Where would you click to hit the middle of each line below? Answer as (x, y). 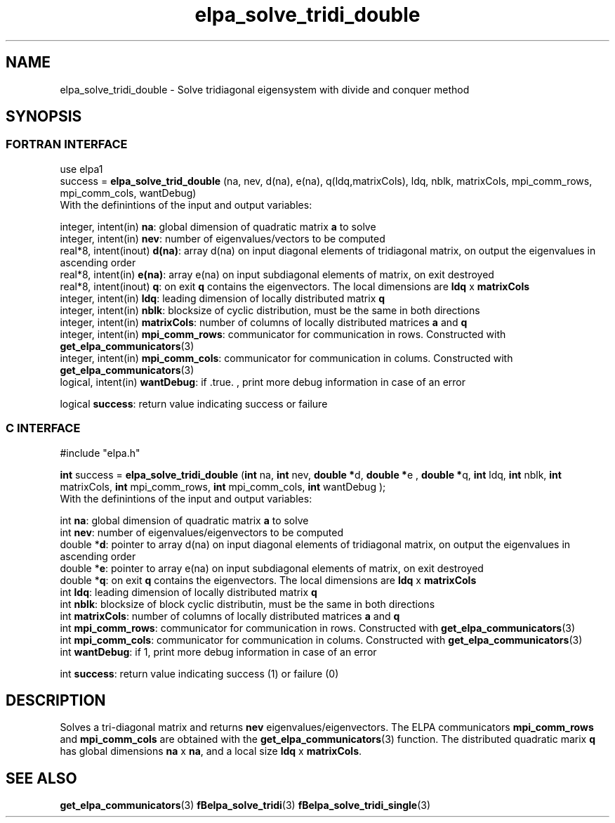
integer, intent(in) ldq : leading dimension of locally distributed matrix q (223, 298)
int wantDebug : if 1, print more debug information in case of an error (218, 652)
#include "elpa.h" (100, 453)
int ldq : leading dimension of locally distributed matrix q (189, 592)
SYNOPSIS (44, 117)
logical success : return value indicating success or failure (194, 403)
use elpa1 (81, 169)
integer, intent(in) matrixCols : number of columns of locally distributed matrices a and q (264, 322)
